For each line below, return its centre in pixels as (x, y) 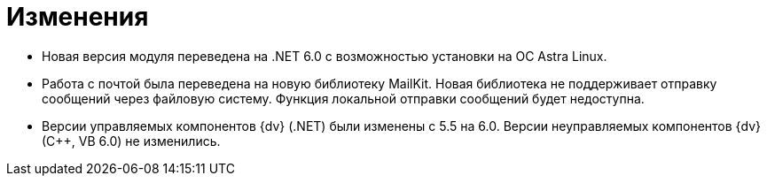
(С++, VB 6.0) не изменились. (131, 141)
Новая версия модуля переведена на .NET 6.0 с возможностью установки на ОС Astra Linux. (325, 56)
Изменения (78, 17)
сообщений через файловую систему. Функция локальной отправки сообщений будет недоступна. (343, 98)
